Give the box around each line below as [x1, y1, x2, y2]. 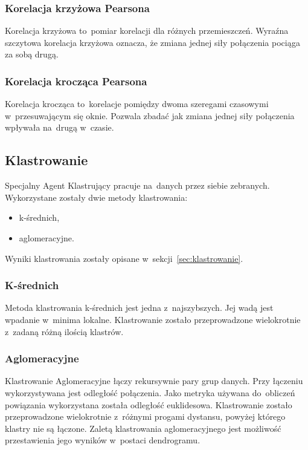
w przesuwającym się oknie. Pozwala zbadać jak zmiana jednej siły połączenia [5, 109, 295, 122]
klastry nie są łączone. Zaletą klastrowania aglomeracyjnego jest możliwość [5, 422, 281, 434]
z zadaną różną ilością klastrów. [5, 325, 124, 337]
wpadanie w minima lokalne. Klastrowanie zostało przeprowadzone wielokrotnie [5, 313, 301, 325]
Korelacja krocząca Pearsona [5, 73, 147, 88]
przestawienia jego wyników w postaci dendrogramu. [5, 434, 201, 446]
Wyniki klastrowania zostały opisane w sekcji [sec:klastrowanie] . [5, 252, 243, 264]
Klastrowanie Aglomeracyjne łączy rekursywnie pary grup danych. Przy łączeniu [5, 374, 303, 387]
